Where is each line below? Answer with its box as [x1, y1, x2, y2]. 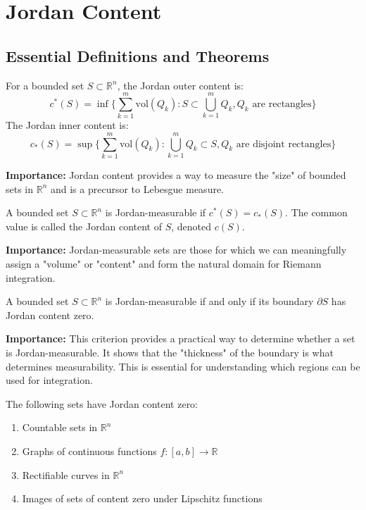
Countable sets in [22, 420, 98, 435]
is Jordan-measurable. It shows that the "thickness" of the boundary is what [6, 344, 334, 359]
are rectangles [252, 99, 312, 109]
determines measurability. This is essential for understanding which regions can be [6, 359, 360, 373]
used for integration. [6, 373, 93, 387]
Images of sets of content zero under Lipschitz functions [22, 491, 263, 506]
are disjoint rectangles [236, 139, 332, 149]
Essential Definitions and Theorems [6, 44, 270, 66]
